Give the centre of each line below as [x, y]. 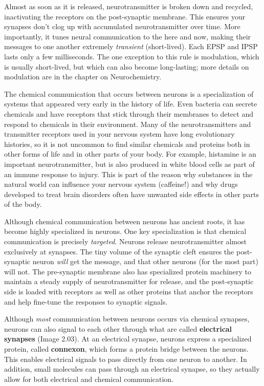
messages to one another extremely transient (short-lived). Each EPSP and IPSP [131, 46]
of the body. [23, 204]
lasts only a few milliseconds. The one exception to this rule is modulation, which [132, 56]
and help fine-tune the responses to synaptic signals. [86, 301]
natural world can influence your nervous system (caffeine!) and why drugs [121, 184]
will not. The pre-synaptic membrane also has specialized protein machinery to [128, 271]
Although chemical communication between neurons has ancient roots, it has [125, 221]
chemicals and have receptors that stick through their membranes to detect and [129, 113]
